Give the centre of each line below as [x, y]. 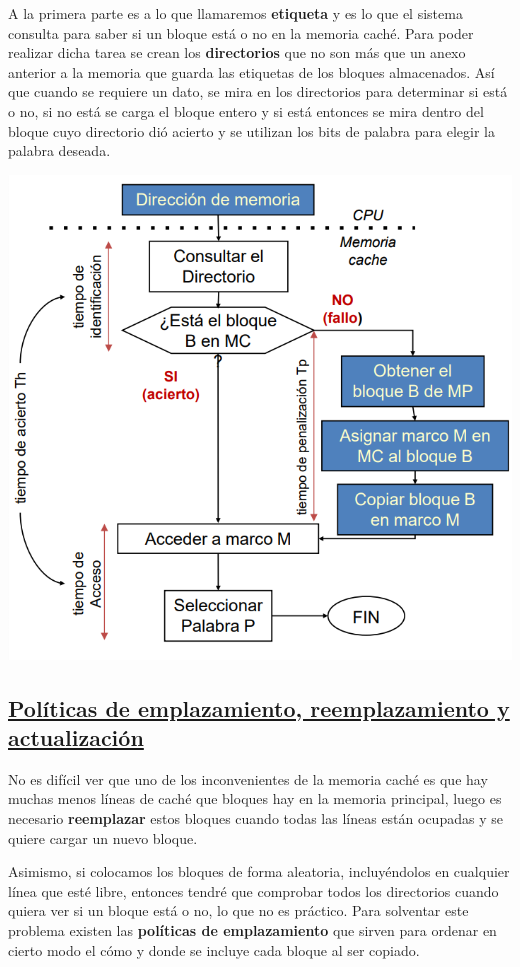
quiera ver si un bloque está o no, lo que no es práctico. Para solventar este [238, 910]
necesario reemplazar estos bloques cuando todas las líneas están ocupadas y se [255, 818]
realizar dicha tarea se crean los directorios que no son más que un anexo [237, 52]
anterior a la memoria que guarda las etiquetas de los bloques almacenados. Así [251, 71]
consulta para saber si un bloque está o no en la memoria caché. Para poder [241, 32]
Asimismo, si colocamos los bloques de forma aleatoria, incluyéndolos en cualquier [259, 871]
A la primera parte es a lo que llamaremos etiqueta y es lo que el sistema [235, 13]
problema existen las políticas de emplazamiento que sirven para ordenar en [252, 930]
